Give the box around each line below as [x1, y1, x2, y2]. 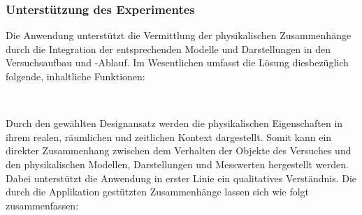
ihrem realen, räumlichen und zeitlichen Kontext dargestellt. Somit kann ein [6, 129, 332, 144]
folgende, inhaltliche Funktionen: [6, 69, 145, 83]
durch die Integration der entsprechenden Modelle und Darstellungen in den [6, 41, 331, 56]
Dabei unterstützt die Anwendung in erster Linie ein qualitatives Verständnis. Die [6, 170, 357, 185]
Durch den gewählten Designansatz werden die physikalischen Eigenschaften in [6, 116, 343, 131]
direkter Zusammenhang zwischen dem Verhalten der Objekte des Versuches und [6, 143, 352, 158]
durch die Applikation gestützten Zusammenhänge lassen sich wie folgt [6, 184, 310, 199]
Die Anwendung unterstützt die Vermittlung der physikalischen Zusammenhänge [6, 28, 352, 43]
